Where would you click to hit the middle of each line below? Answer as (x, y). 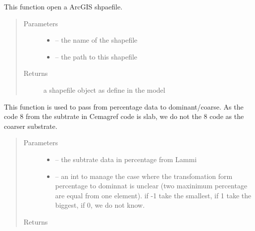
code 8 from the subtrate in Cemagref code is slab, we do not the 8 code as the (124, 116)
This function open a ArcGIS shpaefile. (63, 6)
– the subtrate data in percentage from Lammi (126, 159)
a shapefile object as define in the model (104, 89)
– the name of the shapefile (96, 40)
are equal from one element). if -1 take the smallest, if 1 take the (153, 195)
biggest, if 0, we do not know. (100, 205)
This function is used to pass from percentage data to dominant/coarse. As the (124, 106)
